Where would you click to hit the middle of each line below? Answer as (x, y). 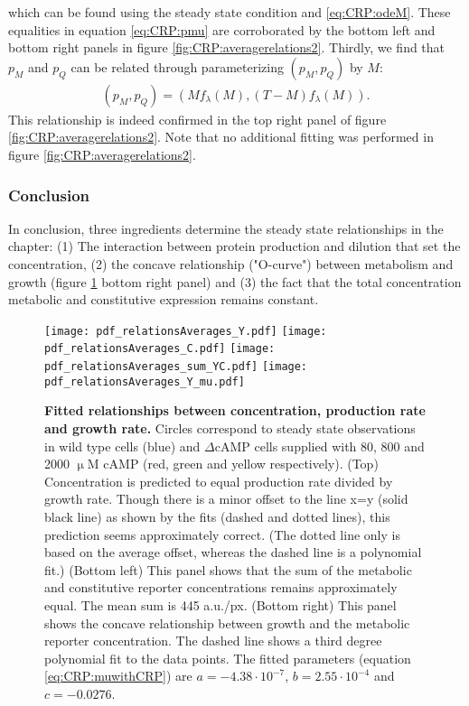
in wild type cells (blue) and (122, 446)
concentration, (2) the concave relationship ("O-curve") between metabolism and (231, 264)
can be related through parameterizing (177, 66)
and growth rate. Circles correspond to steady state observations (230, 428)
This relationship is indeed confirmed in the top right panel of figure (197, 119)
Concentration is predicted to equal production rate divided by (219, 481)
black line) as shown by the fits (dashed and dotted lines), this (217, 516)
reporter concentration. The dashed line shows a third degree (213, 641)
